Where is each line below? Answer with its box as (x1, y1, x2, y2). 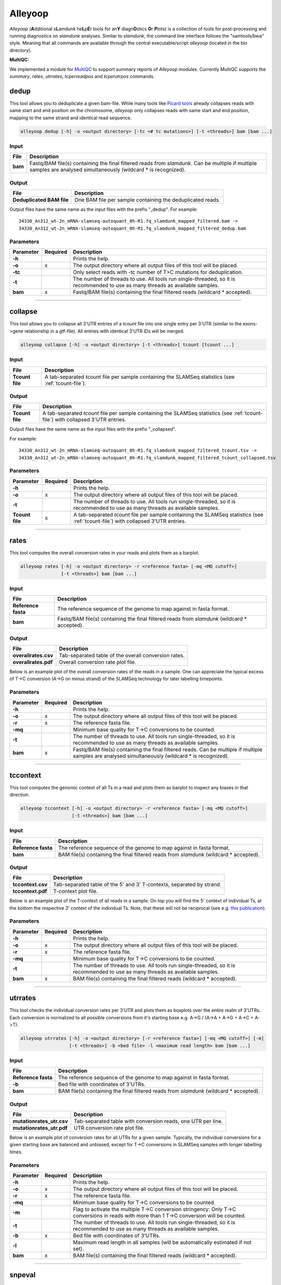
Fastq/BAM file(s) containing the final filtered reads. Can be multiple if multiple (72, 746, 263, 753)
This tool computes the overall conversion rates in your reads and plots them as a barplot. (9, 550, 200, 556)
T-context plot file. (53, 888, 98, 895)
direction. (9, 792, 30, 798)
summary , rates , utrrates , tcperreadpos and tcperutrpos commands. (9, 73, 155, 79)
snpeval (9, 1271, 36, 1279)
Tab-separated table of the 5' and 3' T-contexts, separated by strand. (53, 881, 222, 888)
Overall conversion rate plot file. (59, 658, 136, 666)
